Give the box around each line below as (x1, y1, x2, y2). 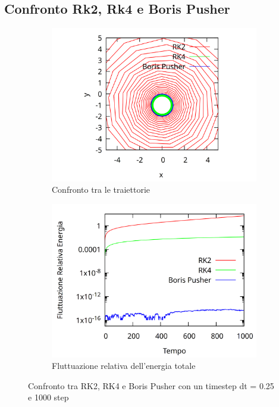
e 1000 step (28, 391, 69, 403)
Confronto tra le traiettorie (52, 183, 151, 196)
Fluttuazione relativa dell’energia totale (52, 359, 196, 372)
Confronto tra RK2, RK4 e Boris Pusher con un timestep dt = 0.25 (28, 379, 274, 392)
